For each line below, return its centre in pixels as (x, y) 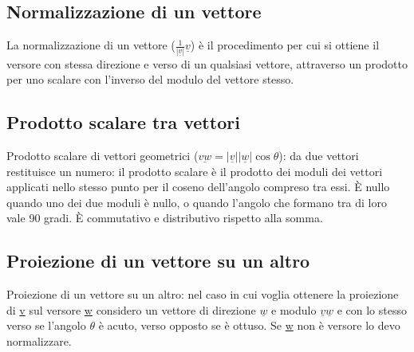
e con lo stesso (372, 309)
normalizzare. (39, 340)
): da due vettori (319, 155)
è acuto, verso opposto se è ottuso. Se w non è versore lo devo (249, 325)
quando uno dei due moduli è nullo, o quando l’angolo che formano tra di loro (197, 202)
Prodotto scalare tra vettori (123, 122)
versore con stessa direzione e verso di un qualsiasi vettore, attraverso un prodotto (207, 63)
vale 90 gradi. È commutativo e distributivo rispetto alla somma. (165, 218)
